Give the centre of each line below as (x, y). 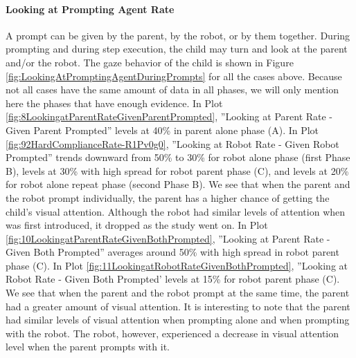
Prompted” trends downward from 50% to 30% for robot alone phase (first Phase (178, 157)
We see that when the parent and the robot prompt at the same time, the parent (178, 293)
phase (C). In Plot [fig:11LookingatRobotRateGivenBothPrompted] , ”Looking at (177, 265)
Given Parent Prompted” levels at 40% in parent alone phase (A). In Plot (162, 130)
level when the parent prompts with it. (88, 347)
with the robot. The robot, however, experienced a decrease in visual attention (172, 333)
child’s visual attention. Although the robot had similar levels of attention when (176, 211)
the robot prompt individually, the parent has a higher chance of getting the (168, 197)
